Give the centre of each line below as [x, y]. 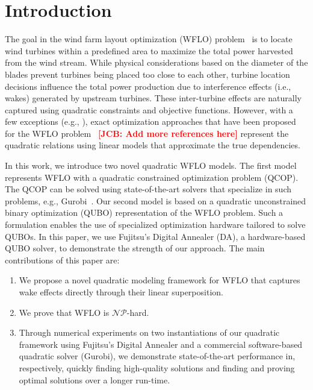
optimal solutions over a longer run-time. [95, 379]
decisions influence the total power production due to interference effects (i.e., [148, 86]
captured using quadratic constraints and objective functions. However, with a [149, 109]
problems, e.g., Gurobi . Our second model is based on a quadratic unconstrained [156, 200]
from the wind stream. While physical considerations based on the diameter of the [156, 62]
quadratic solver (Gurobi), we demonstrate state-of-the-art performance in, [157, 356]
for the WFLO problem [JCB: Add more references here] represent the [147, 133]
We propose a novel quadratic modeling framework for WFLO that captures [160, 280]
